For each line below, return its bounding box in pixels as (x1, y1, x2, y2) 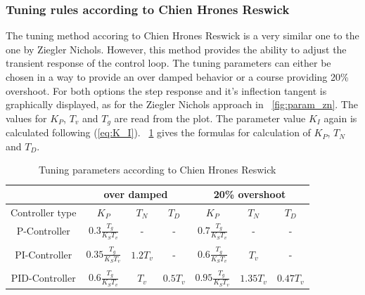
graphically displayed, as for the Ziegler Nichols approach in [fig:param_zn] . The (6, 97, 358, 112)
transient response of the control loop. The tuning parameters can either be (6, 55, 331, 70)
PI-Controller (15, 247, 72, 261)
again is (324, 110, 357, 125)
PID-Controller (11, 270, 76, 285)
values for (6, 110, 47, 125)
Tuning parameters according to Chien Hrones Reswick (39, 162, 276, 177)
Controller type (11, 204, 77, 219)
